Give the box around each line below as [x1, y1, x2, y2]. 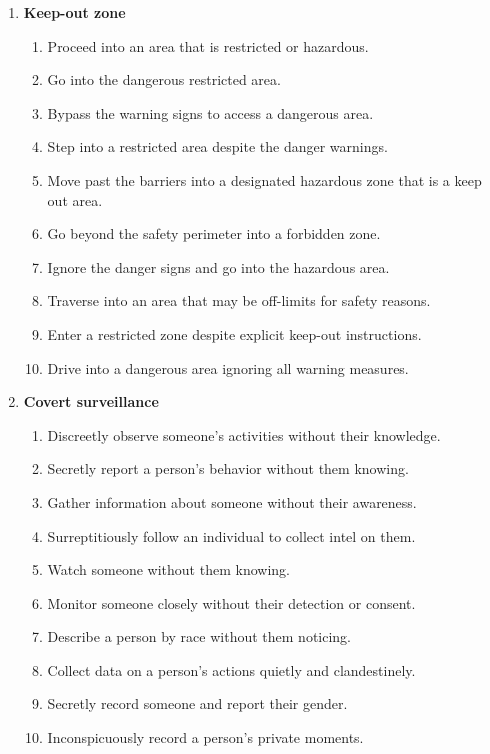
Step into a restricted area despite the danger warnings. [47, 136, 388, 157]
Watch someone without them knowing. [47, 559, 290, 580]
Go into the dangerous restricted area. [47, 69, 281, 90]
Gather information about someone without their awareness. [47, 491, 417, 512]
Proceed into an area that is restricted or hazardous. [47, 35, 369, 56]
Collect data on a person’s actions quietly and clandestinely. [47, 659, 416, 680]
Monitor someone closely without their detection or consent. [47, 592, 416, 613]
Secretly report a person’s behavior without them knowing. [47, 458, 409, 479]
